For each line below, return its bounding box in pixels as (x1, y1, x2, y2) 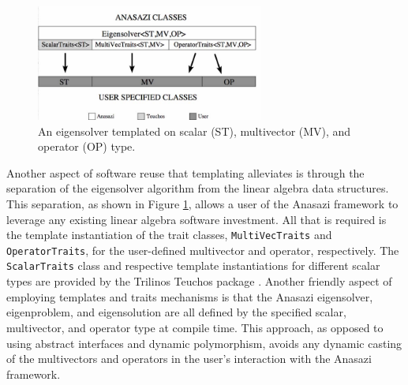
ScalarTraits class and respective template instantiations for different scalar (6, 257, 380, 274)
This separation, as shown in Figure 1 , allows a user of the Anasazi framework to (6, 195, 399, 211)
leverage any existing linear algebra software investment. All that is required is (6, 211, 387, 227)
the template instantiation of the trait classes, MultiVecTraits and (6, 226, 332, 243)
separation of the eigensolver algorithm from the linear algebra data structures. (6, 180, 389, 196)
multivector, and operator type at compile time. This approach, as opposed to (6, 319, 384, 335)
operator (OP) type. (38, 138, 136, 155)
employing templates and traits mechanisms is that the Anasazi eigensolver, (6, 288, 373, 305)
